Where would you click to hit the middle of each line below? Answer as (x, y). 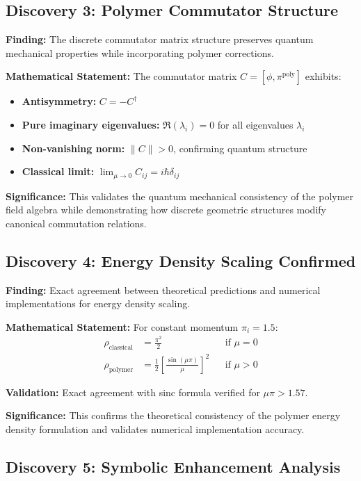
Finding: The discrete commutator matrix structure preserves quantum (160, 39)
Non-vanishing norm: (73, 148)
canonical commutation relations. (76, 223)
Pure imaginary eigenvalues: (91, 124)
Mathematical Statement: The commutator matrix (121, 76)
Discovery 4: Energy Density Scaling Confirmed (181, 260)
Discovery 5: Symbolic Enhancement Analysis (173, 466)
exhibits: (323, 76)
